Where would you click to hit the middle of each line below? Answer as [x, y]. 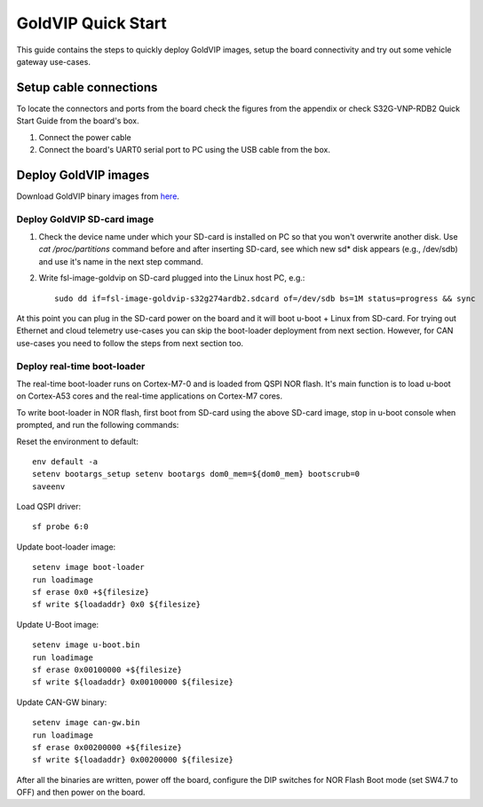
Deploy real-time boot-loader [81, 366]
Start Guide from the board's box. [78, 121]
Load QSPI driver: [49, 507]
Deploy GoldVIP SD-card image [85, 219]
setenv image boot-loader [89, 567]
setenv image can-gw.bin [86, 723]
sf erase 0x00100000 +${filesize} [107, 669]
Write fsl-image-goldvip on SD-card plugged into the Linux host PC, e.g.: [172, 278]
